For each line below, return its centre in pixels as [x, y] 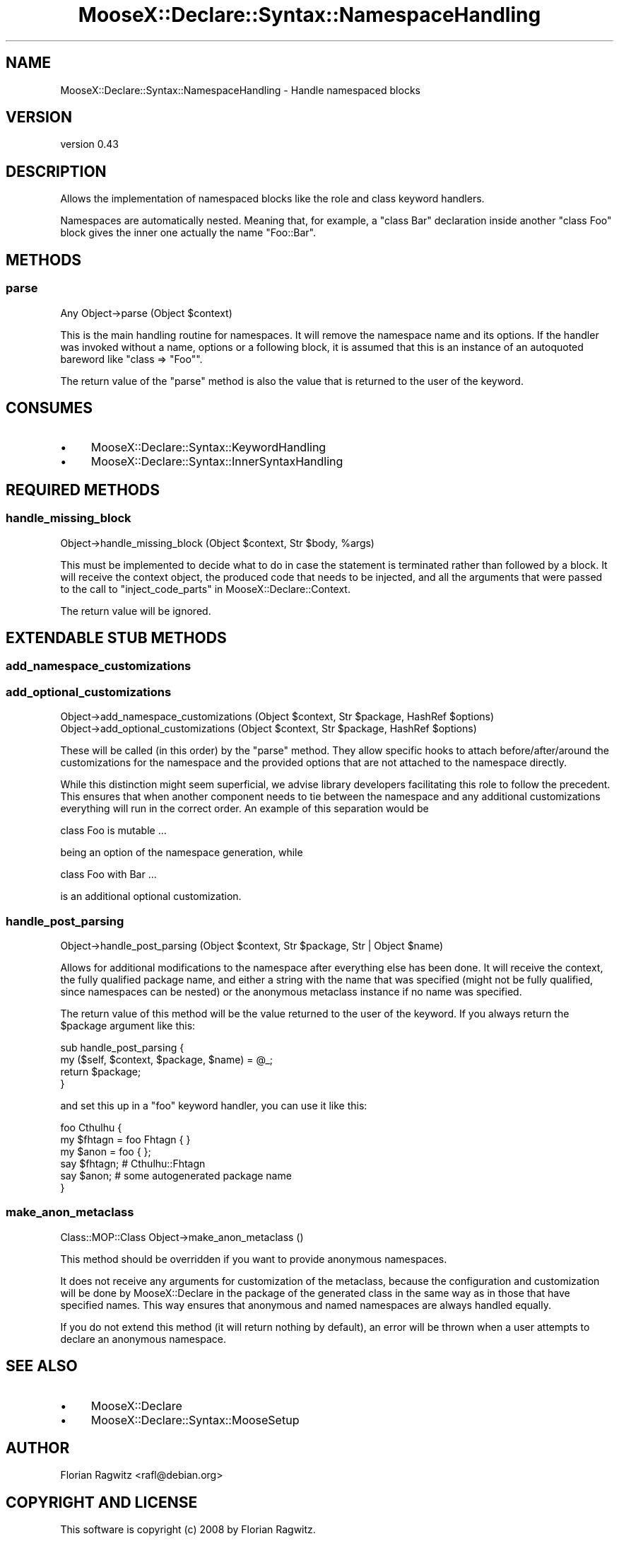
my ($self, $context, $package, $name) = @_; [167, 1059]
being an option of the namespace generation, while [182, 853]
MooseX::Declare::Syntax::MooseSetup [195, 1420]
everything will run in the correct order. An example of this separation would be [244, 809]
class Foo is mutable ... [113, 831]
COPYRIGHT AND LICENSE [102, 1502]
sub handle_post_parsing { [122, 1047]
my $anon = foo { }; [106, 1151]
